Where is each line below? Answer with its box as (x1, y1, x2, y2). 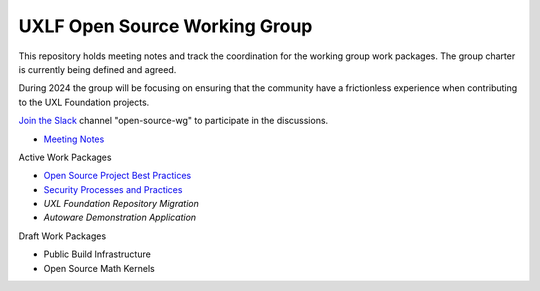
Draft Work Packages (18, 230, 107, 242)
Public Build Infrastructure (43, 248, 152, 260)
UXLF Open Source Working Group (18, 15, 313, 37)
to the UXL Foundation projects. (18, 96, 150, 108)
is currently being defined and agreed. (18, 63, 177, 75)
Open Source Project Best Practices (43, 170, 192, 182)
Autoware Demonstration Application (43, 211, 197, 224)
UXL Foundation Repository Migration (43, 198, 199, 210)
